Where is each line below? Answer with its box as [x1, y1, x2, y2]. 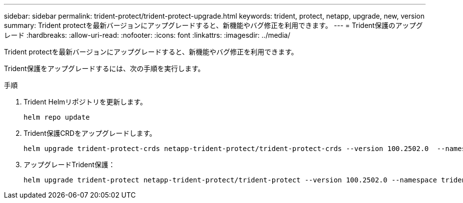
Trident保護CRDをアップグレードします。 [24, 129, 156, 137]
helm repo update [24, 113, 90, 121]
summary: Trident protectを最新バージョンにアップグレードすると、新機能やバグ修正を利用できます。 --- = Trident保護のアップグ [4, 21, 423, 29]
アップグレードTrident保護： [24, 160, 115, 169]
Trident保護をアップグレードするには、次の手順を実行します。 [4, 64, 205, 73]
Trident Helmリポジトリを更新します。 [24, 98, 147, 106]
